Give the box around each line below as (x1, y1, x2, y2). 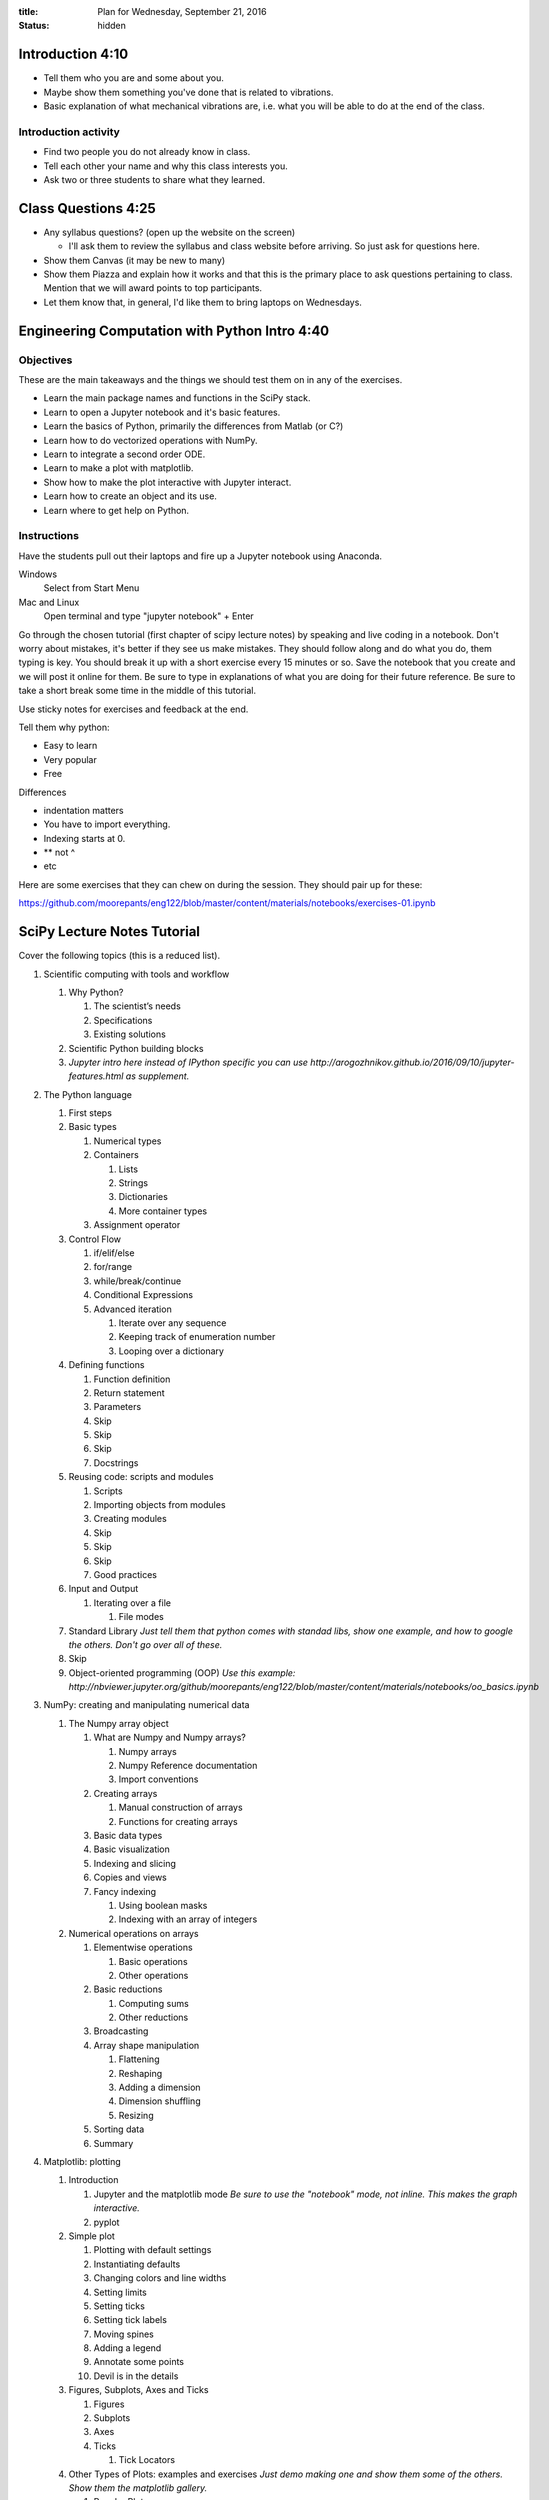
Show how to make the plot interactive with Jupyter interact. (43, 476, 292, 488)
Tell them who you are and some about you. (43, 72, 225, 84)
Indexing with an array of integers (118, 1913, 258, 1925)
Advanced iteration (93, 1303, 172, 1315)
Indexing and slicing (93, 1857, 177, 1869)
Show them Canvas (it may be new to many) (43, 254, 226, 266)
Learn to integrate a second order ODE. (43, 448, 206, 460)
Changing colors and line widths (93, 2272, 227, 2284)
